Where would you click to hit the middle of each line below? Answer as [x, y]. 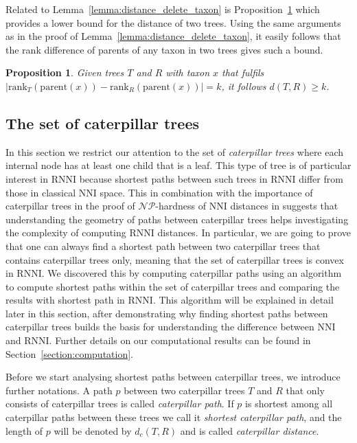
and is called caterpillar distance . [250, 430]
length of [24, 430]
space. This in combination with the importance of [206, 192]
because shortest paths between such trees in [173, 178]
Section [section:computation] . [70, 353]
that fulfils [243, 72]
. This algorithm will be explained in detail [243, 300]
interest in [27, 178]
